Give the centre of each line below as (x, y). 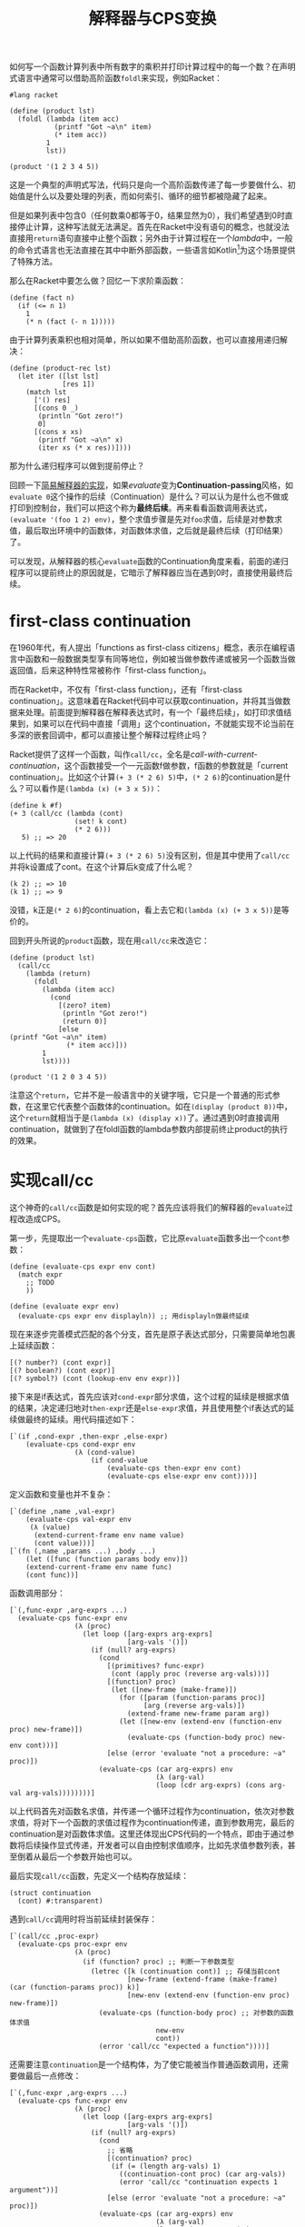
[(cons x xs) (58, 432)
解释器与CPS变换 (152, 19)
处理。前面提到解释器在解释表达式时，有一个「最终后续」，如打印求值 (154, 712)
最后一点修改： (53, 2075)
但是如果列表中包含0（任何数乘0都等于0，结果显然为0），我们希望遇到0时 (148, 215)
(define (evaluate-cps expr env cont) (83, 1267)
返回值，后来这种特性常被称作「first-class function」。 (110, 670)
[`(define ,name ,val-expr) (63, 1511)
